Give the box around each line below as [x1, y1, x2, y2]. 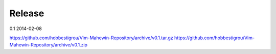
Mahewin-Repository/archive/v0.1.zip [9, 42, 88, 48]
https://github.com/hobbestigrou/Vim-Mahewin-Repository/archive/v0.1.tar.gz [9, 35, 173, 41]
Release [9, 8, 44, 19]
